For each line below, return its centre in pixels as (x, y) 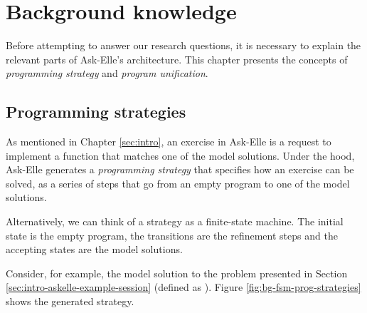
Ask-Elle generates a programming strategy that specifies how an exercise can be (180, 169)
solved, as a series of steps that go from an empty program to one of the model (178, 183)
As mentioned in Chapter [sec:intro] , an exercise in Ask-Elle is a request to (169, 142)
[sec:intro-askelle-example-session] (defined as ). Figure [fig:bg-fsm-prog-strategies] (183, 287)
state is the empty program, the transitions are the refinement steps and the (172, 235)
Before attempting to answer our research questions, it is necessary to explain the (183, 45)
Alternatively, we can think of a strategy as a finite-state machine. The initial (175, 221)
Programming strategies (96, 112)
